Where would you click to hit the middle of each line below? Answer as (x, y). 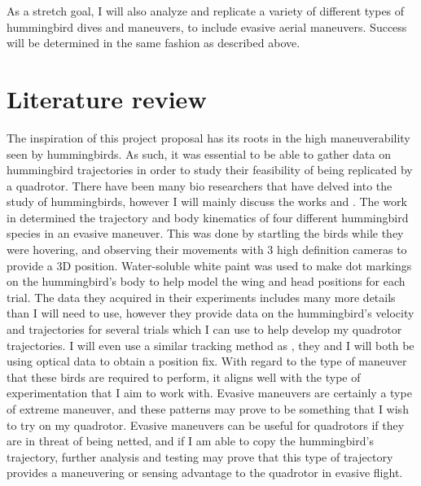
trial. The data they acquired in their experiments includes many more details (201, 297)
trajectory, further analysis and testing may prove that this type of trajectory (200, 456)
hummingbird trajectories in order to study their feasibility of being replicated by (210, 170)
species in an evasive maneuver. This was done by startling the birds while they (205, 233)
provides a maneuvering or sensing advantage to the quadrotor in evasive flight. (205, 473)
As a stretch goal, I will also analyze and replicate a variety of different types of (206, 11)
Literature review (107, 98)
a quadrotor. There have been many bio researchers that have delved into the (200, 185)
